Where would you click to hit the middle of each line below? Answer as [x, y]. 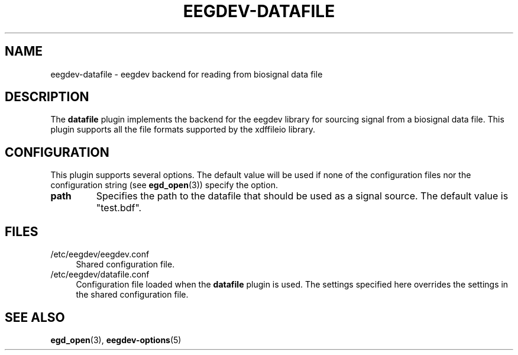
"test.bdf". [119, 208]
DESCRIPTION [47, 97]
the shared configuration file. [132, 295]
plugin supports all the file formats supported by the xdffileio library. [183, 130]
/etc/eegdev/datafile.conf [100, 275]
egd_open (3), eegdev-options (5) [116, 340]
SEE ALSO [35, 317]
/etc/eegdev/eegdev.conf [100, 254]
